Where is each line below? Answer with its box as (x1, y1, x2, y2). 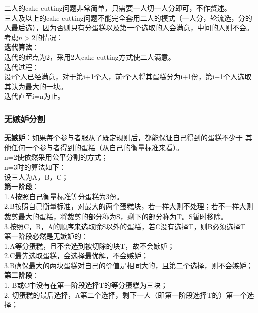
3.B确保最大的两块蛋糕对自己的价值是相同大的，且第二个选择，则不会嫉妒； (4, 260, 253, 270)
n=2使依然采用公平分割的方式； (4, 152, 108, 162)
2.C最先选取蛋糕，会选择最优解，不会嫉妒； (4, 250, 148, 261)
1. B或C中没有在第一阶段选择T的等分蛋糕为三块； (4, 280, 168, 290)
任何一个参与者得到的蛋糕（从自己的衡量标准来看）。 (11, 142, 183, 152)
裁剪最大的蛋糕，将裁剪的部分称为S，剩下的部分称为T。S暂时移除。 (4, 211, 228, 221)
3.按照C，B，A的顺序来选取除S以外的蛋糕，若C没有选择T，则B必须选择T (4, 221, 246, 231)
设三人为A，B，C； (4, 171, 69, 182)
